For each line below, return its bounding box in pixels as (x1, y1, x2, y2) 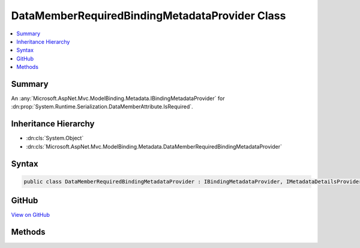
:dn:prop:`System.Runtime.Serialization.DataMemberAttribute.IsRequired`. (11, 103, 193, 110)
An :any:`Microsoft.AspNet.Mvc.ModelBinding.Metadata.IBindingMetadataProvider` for (11, 95, 225, 102)
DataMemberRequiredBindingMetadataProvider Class (11, 9, 286, 22)
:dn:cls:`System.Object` (26, 135, 84, 142)
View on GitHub (11, 211, 50, 219)
